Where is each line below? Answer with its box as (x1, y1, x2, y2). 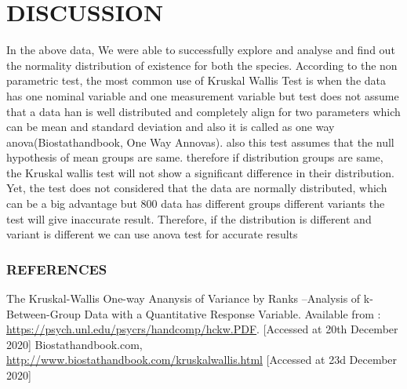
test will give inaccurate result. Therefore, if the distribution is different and (6, 210, 372, 227)
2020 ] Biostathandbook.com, (6, 336, 143, 352)
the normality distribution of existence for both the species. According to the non (6, 56, 398, 73)
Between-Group (6, 305, 81, 322)
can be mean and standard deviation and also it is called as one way (6, 118, 335, 135)
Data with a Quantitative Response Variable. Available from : (84, 305, 381, 322)
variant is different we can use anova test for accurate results (6, 226, 298, 242)
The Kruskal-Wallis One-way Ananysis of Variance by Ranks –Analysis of (6, 290, 361, 307)
